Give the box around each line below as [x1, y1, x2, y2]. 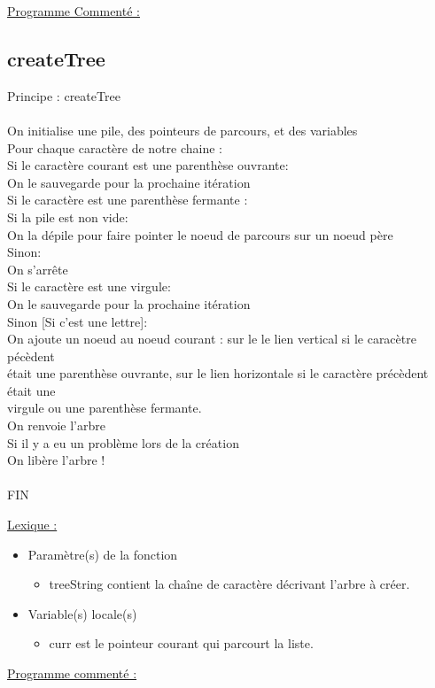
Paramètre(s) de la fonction [27, 545, 178, 563]
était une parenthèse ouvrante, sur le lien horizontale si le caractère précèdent [7, 364, 429, 383]
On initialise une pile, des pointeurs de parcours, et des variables [7, 120, 358, 139]
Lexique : [7, 515, 58, 534]
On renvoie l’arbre [7, 416, 105, 435]
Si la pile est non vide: [7, 207, 128, 226]
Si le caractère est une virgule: [7, 277, 171, 296]
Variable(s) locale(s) [27, 604, 137, 622]
